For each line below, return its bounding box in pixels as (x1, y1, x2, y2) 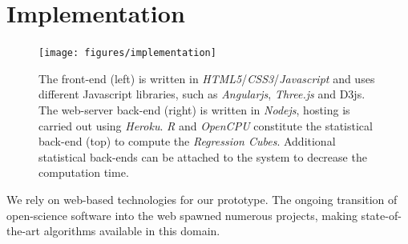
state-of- (361, 206, 402, 223)
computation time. (38, 164, 129, 181)
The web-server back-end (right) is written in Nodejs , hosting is (38, 101, 350, 118)
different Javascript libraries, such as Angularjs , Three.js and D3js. (38, 86, 366, 102)
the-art (6, 222, 41, 239)
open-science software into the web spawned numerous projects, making (6, 206, 358, 223)
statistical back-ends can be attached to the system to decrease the (38, 148, 367, 165)
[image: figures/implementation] (38, 47, 216, 59)
